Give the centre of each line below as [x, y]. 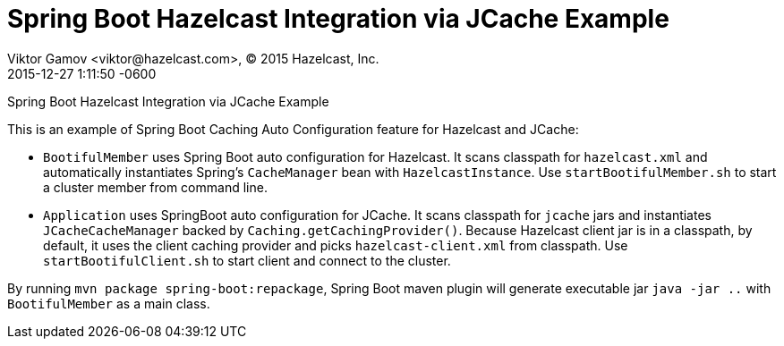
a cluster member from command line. [155, 187]
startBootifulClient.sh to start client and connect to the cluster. [247, 260]
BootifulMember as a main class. [109, 303]
